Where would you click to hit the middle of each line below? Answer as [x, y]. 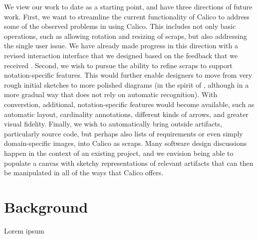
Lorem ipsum [24, 230]
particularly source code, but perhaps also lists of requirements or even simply [124, 133]
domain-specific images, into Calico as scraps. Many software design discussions [126, 143]
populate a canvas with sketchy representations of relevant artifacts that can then [129, 163]
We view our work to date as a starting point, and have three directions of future [128, 6]
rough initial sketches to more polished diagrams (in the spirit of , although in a [127, 84]
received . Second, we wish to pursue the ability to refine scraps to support [118, 65]
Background [46, 206]
